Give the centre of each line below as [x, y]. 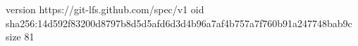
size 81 [20, 37]
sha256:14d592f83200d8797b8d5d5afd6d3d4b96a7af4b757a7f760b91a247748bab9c [179, 23]
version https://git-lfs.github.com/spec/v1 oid [105, 9]
